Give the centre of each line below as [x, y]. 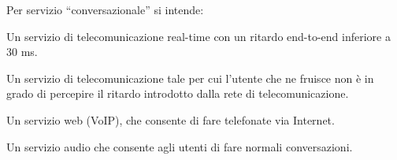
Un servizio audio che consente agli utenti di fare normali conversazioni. [180, 146]
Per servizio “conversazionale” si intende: [105, 9]
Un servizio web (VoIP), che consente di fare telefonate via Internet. [171, 119]
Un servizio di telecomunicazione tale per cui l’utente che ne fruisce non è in [190, 78]
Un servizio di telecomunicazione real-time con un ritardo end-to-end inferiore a [198, 36]
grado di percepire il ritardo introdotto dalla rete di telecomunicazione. [178, 93]
